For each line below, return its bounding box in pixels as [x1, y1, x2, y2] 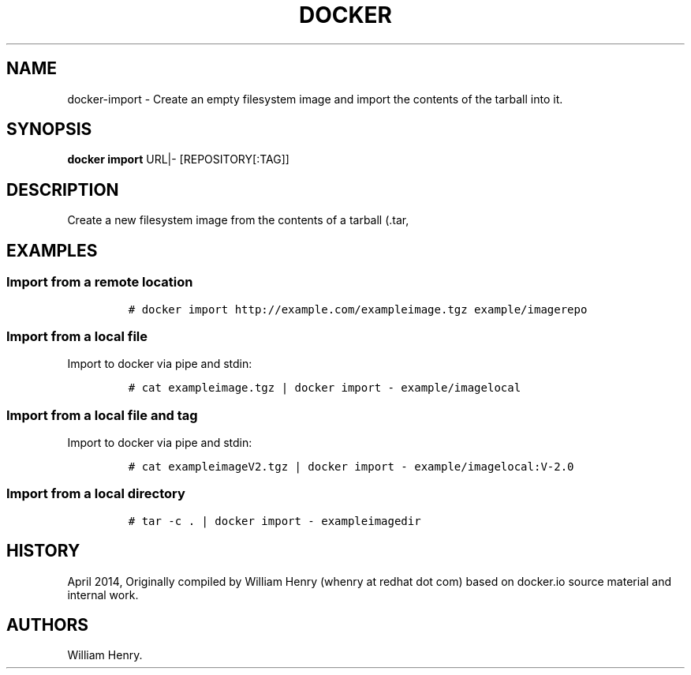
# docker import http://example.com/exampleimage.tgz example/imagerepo [128, 302, 588, 316]
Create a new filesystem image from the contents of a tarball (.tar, [67, 213, 409, 227]
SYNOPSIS [6, 119, 92, 140]
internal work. [67, 587, 139, 602]
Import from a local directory [6, 486, 185, 502]
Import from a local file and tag [6, 407, 198, 423]
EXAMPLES [6, 240, 98, 261]
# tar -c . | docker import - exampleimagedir [128, 514, 421, 527]
